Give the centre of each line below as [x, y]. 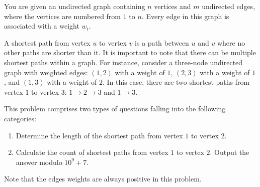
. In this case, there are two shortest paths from [176, 82]
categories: [20, 118]
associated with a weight [42, 26]
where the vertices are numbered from [63, 16]
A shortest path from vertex [47, 42]
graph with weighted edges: [46, 72]
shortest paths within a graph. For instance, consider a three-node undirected [123, 62]
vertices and [172, 6]
